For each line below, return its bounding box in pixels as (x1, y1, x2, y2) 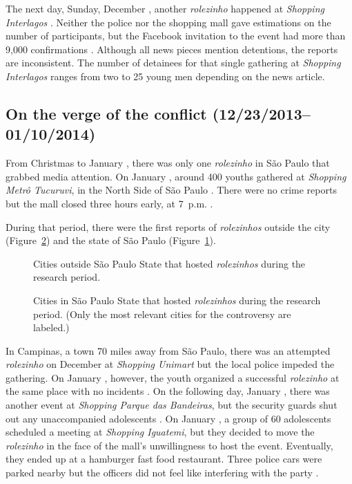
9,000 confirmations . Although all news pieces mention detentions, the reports (6, 41, 338, 56)
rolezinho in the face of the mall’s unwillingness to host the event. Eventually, (6, 438, 333, 452)
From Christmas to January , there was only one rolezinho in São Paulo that (6, 156, 330, 170)
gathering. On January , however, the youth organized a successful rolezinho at (6, 370, 340, 384)
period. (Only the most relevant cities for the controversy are (33, 306, 291, 321)
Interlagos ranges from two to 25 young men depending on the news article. (6, 68, 325, 83)
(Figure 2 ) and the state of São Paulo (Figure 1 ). (6, 233, 216, 248)
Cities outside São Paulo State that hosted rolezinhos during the (33, 256, 306, 270)
